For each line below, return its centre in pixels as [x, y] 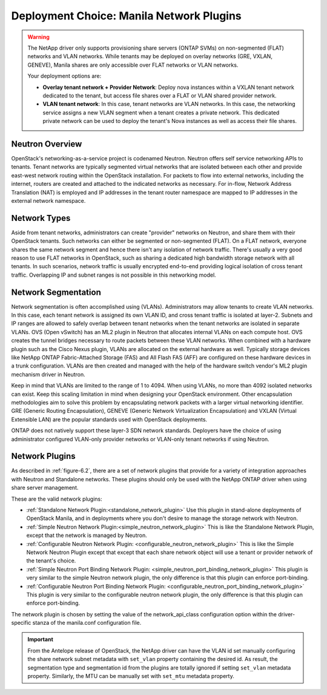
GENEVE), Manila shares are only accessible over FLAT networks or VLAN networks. [133, 65]
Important [41, 639]
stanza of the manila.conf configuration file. [87, 623]
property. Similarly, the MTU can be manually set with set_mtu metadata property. [131, 676]
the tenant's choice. [51, 561]
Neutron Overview [47, 144]
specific [21, 623]
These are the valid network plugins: [57, 499]
